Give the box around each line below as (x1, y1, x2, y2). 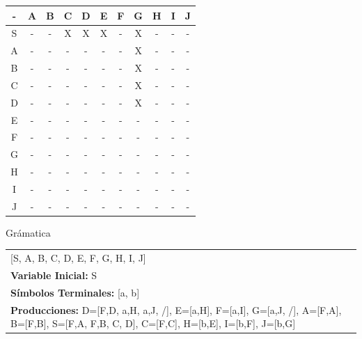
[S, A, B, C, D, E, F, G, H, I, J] (10, 251, 146, 265)
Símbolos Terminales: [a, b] (10, 285, 140, 299)
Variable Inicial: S (10, 268, 97, 283)
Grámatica (6, 225, 51, 239)
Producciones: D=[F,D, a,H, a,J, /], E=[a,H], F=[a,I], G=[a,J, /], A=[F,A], (10, 302, 342, 317)
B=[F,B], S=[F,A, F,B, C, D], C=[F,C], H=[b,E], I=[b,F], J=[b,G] (10, 316, 296, 331)
